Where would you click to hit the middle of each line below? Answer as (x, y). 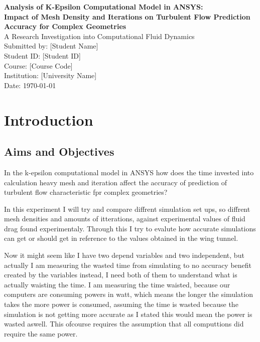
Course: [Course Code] (38, 65)
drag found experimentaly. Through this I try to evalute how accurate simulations (130, 228)
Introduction (49, 119)
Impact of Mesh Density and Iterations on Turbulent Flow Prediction (127, 16)
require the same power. (41, 333)
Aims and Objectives (59, 151)
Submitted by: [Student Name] (51, 46)
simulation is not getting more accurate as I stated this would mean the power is (128, 314)
